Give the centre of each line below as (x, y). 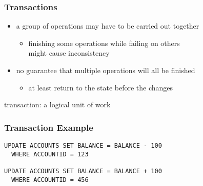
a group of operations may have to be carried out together (108, 26)
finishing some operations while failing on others (104, 43)
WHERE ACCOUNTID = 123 (50, 154)
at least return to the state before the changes (101, 87)
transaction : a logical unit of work (57, 104)
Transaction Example (49, 127)
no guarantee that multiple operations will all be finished (106, 70)
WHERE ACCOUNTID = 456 (50, 180)
